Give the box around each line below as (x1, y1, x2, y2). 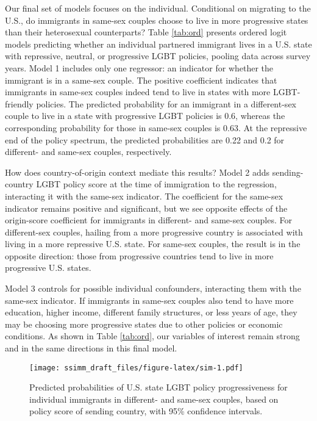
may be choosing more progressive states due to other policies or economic (5, 317, 283, 330)
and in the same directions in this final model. (5, 342, 177, 354)
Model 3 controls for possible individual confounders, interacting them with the (5, 282, 301, 295)
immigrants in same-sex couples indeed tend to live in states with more (5, 85, 271, 98)
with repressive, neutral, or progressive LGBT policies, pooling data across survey (5, 49, 311, 62)
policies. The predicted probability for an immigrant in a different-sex (36, 97, 296, 110)
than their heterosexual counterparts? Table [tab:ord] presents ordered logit (5, 26, 287, 38)
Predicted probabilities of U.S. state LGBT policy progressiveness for (29, 381, 288, 394)
